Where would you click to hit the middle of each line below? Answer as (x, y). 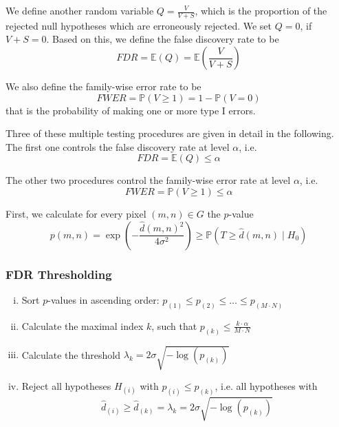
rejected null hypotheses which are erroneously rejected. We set (139, 25)
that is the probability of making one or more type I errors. (131, 110)
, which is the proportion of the (261, 10)
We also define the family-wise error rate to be (103, 86)
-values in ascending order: (103, 299)
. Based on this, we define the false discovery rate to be (163, 39)
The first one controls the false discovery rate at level (118, 146)
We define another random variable (80, 10)
